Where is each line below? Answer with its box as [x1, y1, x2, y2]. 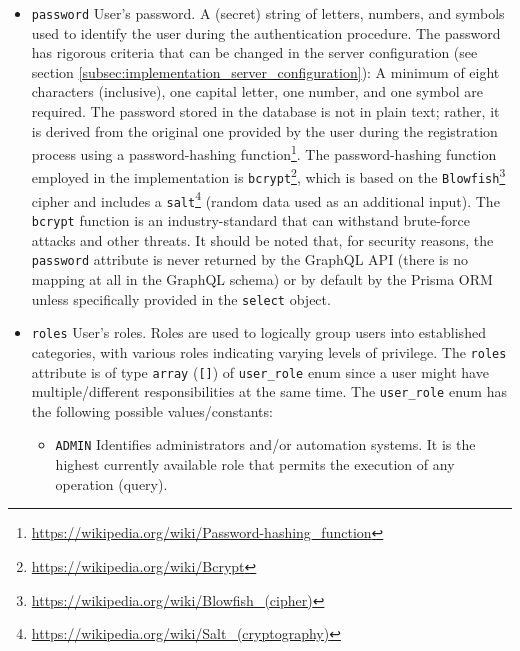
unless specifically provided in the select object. [31, 288, 331, 309]
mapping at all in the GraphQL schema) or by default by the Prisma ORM [31, 269, 493, 289]
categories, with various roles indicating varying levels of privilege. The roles [31, 341, 507, 362]
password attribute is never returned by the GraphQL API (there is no [31, 249, 468, 270]
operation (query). [55, 473, 168, 494]
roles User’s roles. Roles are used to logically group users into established [31, 322, 486, 343]
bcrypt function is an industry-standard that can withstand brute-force [31, 210, 470, 231]
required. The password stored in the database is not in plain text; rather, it [31, 101, 500, 122]
